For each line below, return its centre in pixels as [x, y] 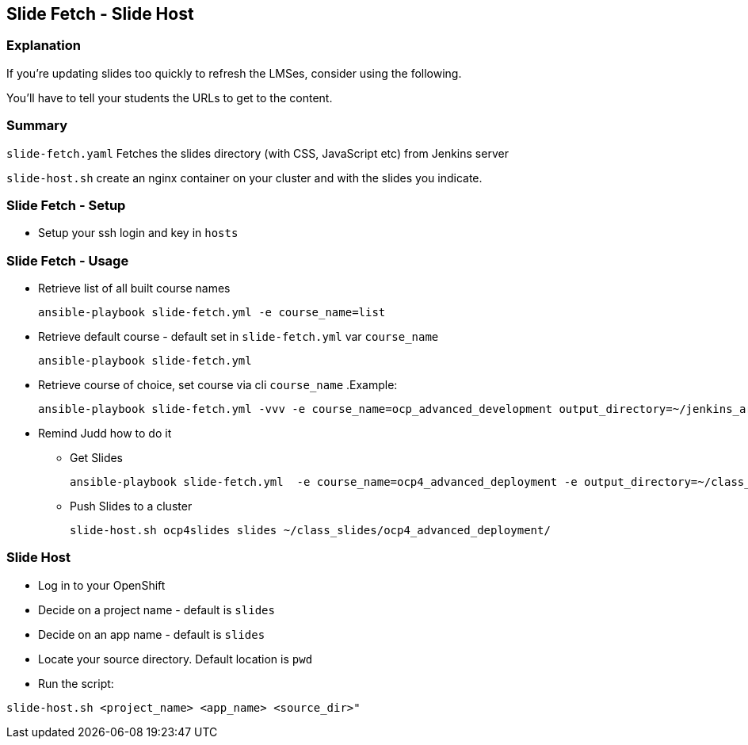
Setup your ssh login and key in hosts [138, 233]
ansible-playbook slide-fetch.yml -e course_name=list [212, 313]
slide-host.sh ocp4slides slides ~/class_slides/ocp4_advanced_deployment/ [310, 531]
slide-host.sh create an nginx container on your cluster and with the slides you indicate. [244, 178]
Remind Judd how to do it [105, 434]
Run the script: [76, 683]
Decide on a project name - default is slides [156, 609]
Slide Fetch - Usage [68, 260]
